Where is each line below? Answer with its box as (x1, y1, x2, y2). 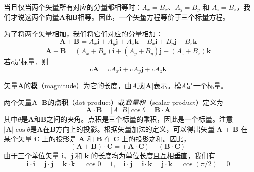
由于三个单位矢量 (4, 150, 59, 161)
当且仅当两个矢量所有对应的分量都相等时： (4, 2, 142, 12)
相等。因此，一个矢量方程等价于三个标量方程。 (77, 12, 230, 22)
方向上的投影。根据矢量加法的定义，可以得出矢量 (55, 123, 215, 134)
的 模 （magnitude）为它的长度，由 (24, 80, 132, 91)
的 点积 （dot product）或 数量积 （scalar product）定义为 (47, 97, 223, 107)
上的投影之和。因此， (121, 133, 191, 143)
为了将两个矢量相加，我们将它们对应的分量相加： (4, 29, 163, 39)
